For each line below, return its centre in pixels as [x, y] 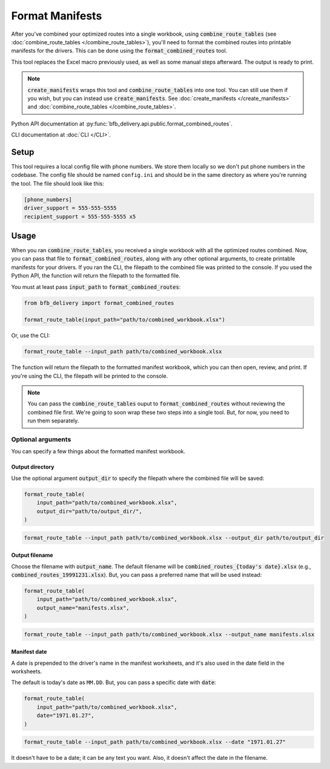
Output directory [33, 467]
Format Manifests [57, 16]
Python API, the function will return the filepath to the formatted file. [96, 276]
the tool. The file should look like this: [58, 183]
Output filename [32, 555]
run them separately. [53, 421]
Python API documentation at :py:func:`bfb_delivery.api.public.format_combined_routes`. [122, 124]
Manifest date [29, 652]
